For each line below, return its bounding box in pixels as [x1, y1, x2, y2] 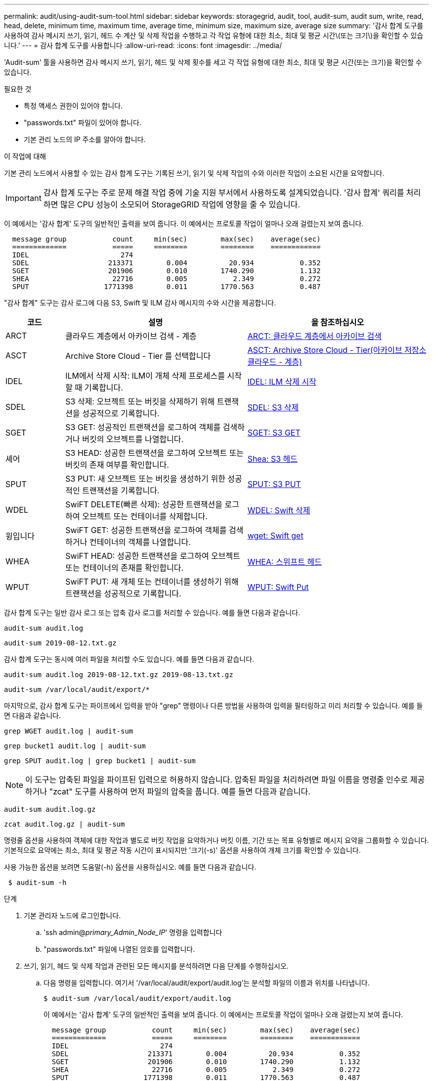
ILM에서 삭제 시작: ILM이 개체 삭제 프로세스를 [65, 371, 225, 381]
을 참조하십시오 [311, 317, 364, 327]
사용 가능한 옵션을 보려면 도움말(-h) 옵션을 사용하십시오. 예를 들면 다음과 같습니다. [4, 863, 257, 871]
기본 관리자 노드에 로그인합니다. [24, 911, 121, 920]
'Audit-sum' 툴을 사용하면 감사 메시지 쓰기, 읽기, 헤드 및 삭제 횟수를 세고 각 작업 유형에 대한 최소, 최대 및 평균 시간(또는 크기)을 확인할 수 [4, 58, 422, 66]
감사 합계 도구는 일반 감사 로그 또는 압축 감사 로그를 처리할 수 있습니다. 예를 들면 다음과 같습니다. [4, 608, 301, 617]
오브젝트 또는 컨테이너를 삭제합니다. [82, 511, 208, 521]
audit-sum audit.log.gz [4, 805, 96, 813]
